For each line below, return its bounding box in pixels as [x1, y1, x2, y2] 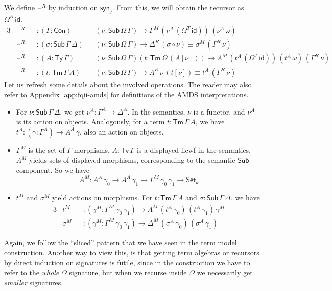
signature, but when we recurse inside [69, 267, 187, 278]
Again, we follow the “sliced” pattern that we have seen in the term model [4, 237, 237, 248]
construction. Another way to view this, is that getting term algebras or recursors [4, 247, 259, 258]
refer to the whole [4, 267, 59, 278]
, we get [60, 106, 85, 117]
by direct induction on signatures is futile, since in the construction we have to [4, 257, 250, 267]
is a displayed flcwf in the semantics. [136, 144, 251, 155]
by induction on [48, 2, 98, 12]
